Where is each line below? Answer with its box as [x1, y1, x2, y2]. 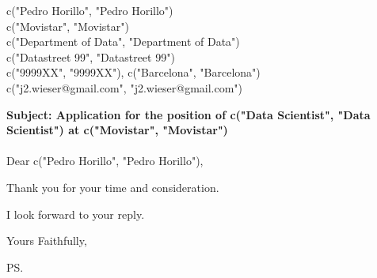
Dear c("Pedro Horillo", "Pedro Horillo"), [6, 152, 204, 169]
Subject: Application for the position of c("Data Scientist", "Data [6, 106, 371, 122]
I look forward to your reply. [6, 205, 145, 222]
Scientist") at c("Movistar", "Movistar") [6, 122, 228, 138]
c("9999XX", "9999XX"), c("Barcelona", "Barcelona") [6, 64, 261, 81]
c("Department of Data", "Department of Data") [6, 33, 240, 50]
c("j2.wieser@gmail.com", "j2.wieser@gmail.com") [6, 79, 243, 96]
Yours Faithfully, [6, 232, 87, 249]
